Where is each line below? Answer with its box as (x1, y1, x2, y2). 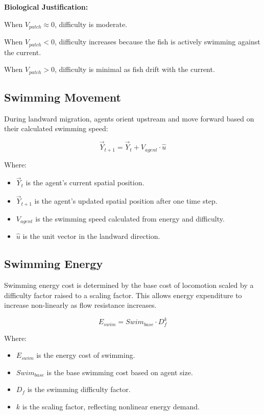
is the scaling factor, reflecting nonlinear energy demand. (22, 401, 200, 412)
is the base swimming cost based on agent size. (46, 367, 193, 377)
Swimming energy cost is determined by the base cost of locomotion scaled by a (4, 279, 254, 290)
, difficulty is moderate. (54, 18, 128, 29)
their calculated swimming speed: (4, 123, 108, 134)
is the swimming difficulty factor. (27, 384, 131, 395)
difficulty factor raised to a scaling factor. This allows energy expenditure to (4, 289, 242, 300)
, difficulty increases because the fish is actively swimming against (55, 36, 260, 47)
